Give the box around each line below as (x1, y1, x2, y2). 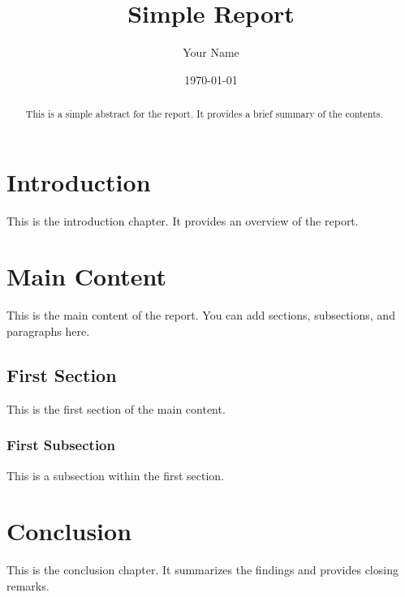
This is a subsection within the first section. (6, 466, 225, 483)
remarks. (6, 577, 50, 594)
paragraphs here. (6, 323, 90, 340)
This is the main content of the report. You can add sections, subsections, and (6, 307, 395, 324)
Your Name (183, 44, 239, 61)
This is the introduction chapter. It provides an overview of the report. (6, 212, 359, 229)
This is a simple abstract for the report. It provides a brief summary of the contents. (25, 107, 383, 121)
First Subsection (6, 435, 115, 455)
